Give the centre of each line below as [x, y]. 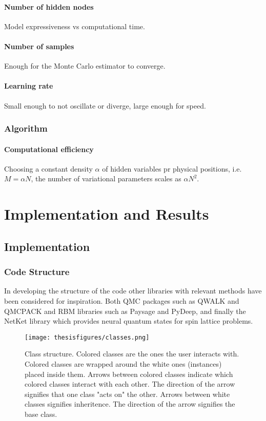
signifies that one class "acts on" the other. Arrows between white [127, 394]
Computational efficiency [49, 149]
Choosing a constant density [48, 168]
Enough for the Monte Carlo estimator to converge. [85, 66]
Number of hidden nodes [49, 6]
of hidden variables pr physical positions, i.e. [172, 168]
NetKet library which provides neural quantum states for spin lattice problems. [129, 321]
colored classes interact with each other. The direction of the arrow [130, 384]
